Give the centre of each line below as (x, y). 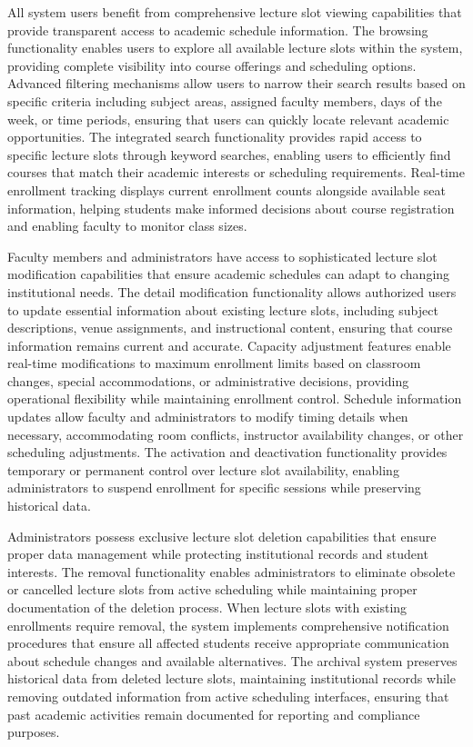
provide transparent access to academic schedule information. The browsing (218, 30)
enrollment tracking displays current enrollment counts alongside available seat (227, 189)
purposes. (34, 732)
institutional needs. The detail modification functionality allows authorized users (232, 291)
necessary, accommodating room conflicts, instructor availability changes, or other (236, 434)
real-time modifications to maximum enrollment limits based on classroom (214, 363)
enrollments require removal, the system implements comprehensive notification (228, 625)
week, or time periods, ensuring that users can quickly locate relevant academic (228, 119)
